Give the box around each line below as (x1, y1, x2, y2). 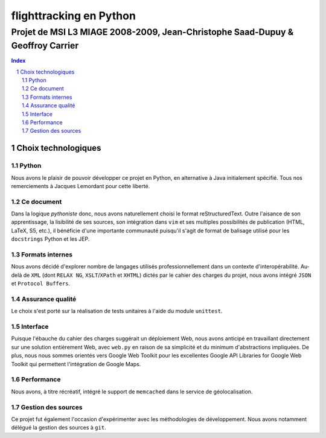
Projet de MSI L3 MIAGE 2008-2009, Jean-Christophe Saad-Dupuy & (11, 27, 294, 37)
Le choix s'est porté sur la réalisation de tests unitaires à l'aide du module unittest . (11, 308, 223, 315)
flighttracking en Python (11, 9, 136, 22)
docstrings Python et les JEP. (11, 235, 90, 243)
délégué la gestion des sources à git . (11, 424, 106, 431)
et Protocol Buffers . (11, 280, 71, 287)
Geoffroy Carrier (11, 40, 79, 51)
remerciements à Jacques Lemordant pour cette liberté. (11, 182, 150, 189)
